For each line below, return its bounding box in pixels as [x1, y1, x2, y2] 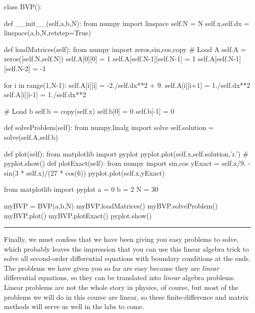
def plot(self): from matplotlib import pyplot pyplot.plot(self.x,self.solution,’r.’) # [4, 148, 249, 158]
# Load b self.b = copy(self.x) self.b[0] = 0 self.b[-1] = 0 [4, 105, 175, 116]
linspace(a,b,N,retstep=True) [4, 27, 91, 38]
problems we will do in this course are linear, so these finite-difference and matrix [4, 291, 249, 302]
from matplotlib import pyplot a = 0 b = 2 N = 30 [4, 184, 158, 194]
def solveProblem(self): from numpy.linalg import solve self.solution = [4, 122, 214, 132]
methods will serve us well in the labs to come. [4, 301, 144, 312]
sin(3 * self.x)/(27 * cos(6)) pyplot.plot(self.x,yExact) [4, 167, 165, 178]
